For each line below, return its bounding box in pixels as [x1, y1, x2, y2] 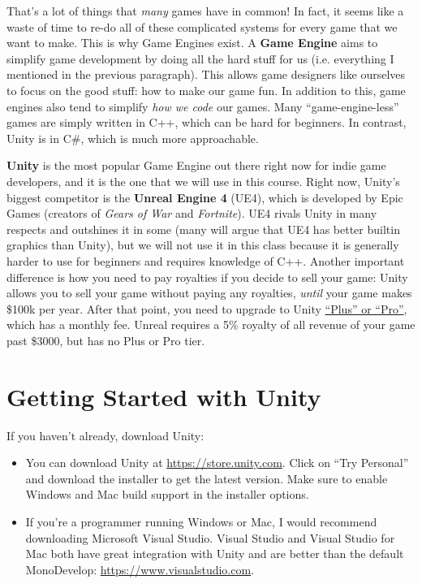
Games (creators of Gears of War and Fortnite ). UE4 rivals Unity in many [6, 205, 377, 222]
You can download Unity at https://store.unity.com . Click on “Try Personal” [25, 454, 409, 471]
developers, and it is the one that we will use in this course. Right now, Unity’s [6, 172, 400, 189]
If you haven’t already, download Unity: [6, 426, 205, 443]
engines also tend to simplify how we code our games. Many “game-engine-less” [6, 97, 399, 115]
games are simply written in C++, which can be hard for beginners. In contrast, [6, 114, 407, 131]
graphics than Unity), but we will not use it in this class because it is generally [6, 236, 399, 253]
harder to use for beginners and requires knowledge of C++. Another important [6, 252, 405, 269]
